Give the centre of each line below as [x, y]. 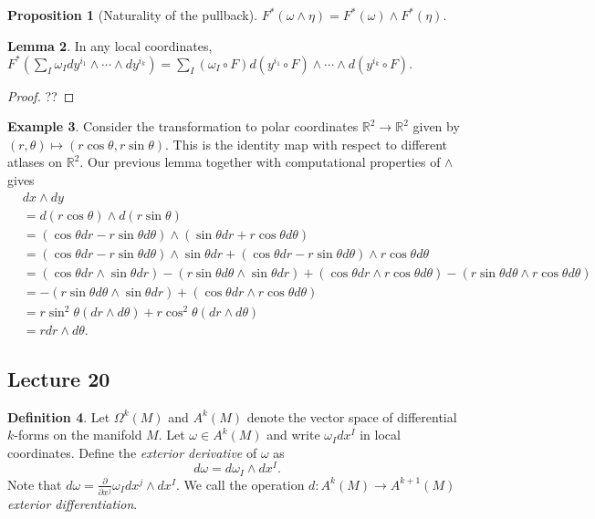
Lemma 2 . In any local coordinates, [110, 45]
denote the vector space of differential [352, 416]
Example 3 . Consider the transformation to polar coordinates [183, 126]
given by [436, 126]
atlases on [35, 162]
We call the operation [244, 484]
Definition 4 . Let [59, 416]
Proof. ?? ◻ [41, 95]
